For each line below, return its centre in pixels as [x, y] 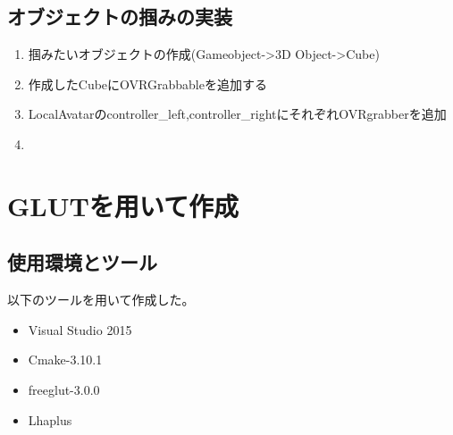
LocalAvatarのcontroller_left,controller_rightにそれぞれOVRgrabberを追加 [237, 114]
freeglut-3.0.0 [64, 389]
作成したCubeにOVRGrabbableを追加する [147, 84]
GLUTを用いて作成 [123, 205]
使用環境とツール [82, 262]
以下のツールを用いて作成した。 [101, 300]
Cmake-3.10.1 [65, 360]
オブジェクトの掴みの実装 [120, 17]
